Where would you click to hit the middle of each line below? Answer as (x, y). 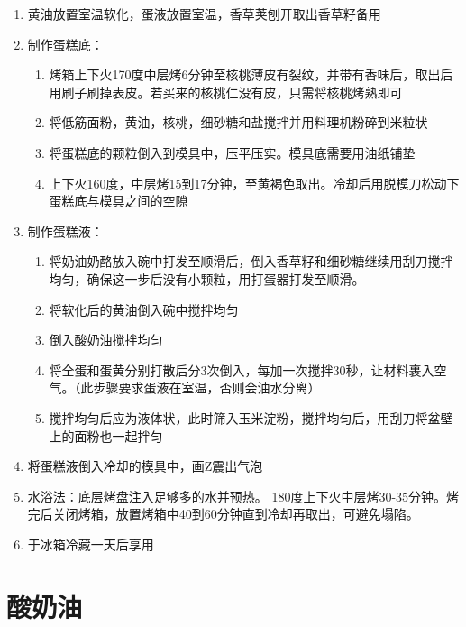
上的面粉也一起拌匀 (106, 435)
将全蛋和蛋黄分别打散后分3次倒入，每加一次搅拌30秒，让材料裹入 (242, 369)
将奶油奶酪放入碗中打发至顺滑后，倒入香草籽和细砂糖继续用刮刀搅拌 (251, 261)
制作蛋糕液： (65, 231)
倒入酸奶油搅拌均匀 (106, 340)
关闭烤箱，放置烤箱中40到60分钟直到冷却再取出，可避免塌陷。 (236, 514)
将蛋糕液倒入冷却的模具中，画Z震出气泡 (145, 466)
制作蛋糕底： (65, 44)
